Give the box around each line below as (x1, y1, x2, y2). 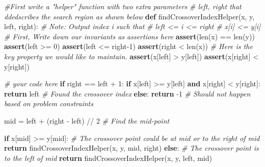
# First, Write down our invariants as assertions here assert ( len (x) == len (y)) (4, 31, 255, 41)
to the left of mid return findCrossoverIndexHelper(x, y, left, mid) (4, 152, 212, 163)
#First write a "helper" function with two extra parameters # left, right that (4, 1, 242, 11)
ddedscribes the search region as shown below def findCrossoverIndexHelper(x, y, (4, 11, 255, 21)
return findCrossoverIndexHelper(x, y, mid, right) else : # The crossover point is (4, 142, 259, 153)
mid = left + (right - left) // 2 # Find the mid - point (4, 115, 170, 126)
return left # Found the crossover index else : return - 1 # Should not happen (4, 88, 251, 99)
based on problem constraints (4, 98, 93, 109)
